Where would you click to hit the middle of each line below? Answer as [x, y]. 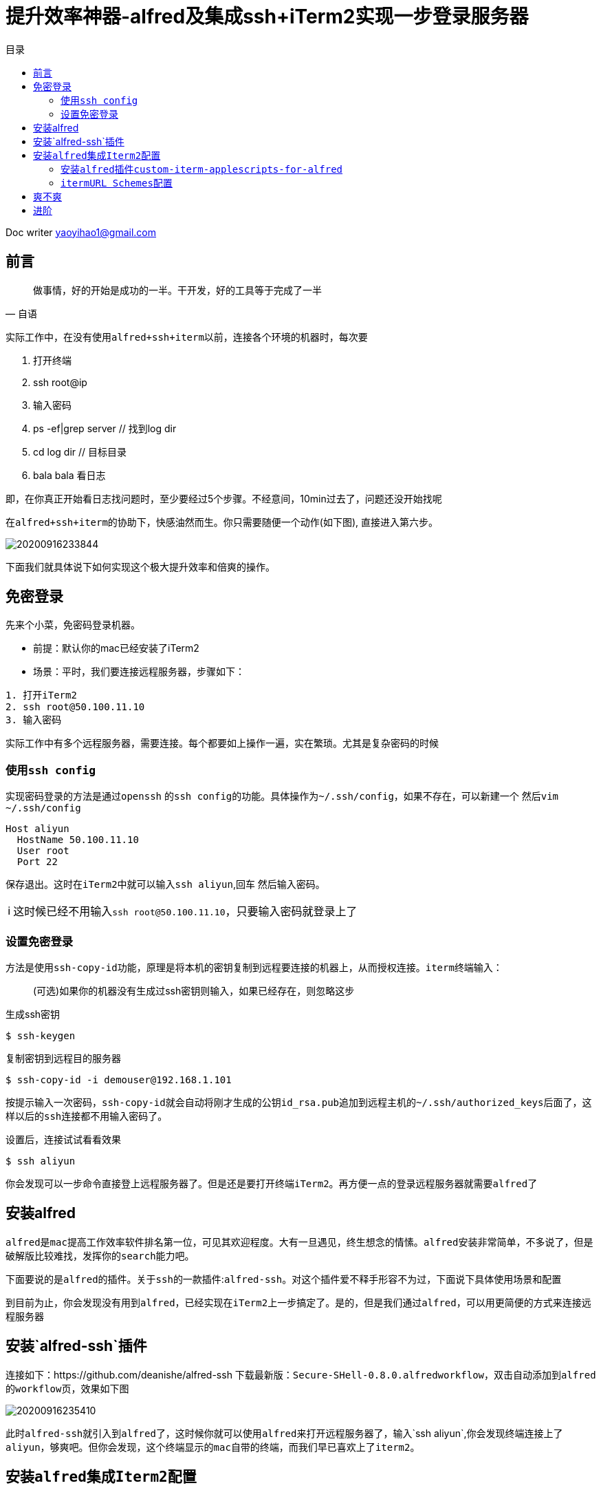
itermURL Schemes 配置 [117, 182]
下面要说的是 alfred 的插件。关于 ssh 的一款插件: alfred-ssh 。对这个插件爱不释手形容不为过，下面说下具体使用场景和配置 [284, 1279]
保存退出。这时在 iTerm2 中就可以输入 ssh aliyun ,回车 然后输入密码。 [165, 884]
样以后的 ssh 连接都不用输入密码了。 [87, 1116]
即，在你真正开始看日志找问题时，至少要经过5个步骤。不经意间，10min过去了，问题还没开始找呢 [224, 498]
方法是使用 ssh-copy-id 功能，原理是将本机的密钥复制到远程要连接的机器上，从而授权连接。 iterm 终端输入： [254, 967]
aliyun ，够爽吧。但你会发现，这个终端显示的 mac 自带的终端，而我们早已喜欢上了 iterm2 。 [213, 1447]
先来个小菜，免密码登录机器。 [73, 625]
